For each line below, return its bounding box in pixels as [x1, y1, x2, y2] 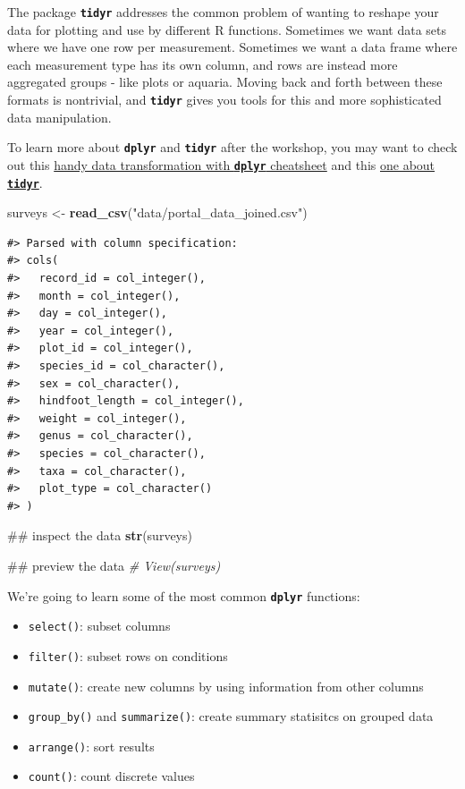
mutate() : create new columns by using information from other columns [28, 676, 424, 695]
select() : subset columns [28, 616, 171, 635]
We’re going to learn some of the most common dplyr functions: [7, 586, 360, 605]
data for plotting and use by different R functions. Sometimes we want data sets [7, 20, 447, 38]
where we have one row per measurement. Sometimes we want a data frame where [7, 38, 458, 56]
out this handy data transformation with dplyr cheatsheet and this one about [7, 155, 435, 174]
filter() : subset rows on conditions [28, 646, 228, 665]
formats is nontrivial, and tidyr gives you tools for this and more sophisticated [7, 90, 442, 109]
